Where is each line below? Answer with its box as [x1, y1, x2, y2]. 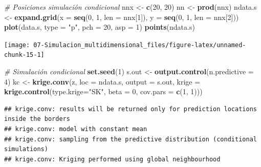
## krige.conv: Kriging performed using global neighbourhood [4, 155, 221, 163]
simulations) [4, 145, 48, 153]
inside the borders [4, 115, 70, 123]
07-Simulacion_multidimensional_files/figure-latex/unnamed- [33, 41, 246, 49]
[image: [4, 41, 30, 49]
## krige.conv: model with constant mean [4, 126, 147, 133]
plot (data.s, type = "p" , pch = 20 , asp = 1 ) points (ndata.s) [4, 22, 195, 32]
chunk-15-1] [4, 51, 45, 59]
